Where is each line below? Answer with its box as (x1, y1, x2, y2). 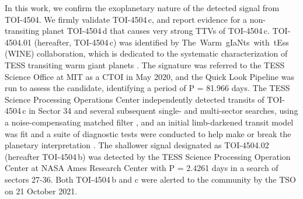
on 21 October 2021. (5, 184, 78, 197)
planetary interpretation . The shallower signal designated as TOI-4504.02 (5, 139, 269, 151)
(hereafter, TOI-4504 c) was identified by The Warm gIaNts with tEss (34, 36, 289, 48)
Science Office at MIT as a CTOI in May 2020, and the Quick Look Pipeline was (5, 70, 294, 82)
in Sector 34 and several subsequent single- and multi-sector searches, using (29, 104, 298, 117)
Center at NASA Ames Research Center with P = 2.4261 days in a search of (5, 162, 278, 174)
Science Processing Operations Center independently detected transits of (5, 93, 264, 105)
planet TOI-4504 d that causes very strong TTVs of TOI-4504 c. (41, 25, 270, 37)
